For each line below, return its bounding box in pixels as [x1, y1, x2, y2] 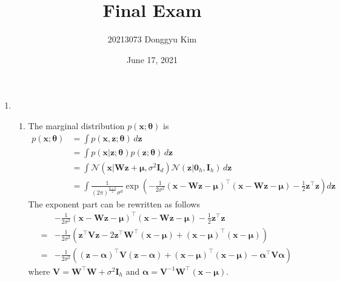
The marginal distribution [28, 119, 125, 132]
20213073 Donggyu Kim [107, 33, 197, 45]
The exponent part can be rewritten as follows [28, 197, 200, 210]
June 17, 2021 [126, 53, 178, 65]
